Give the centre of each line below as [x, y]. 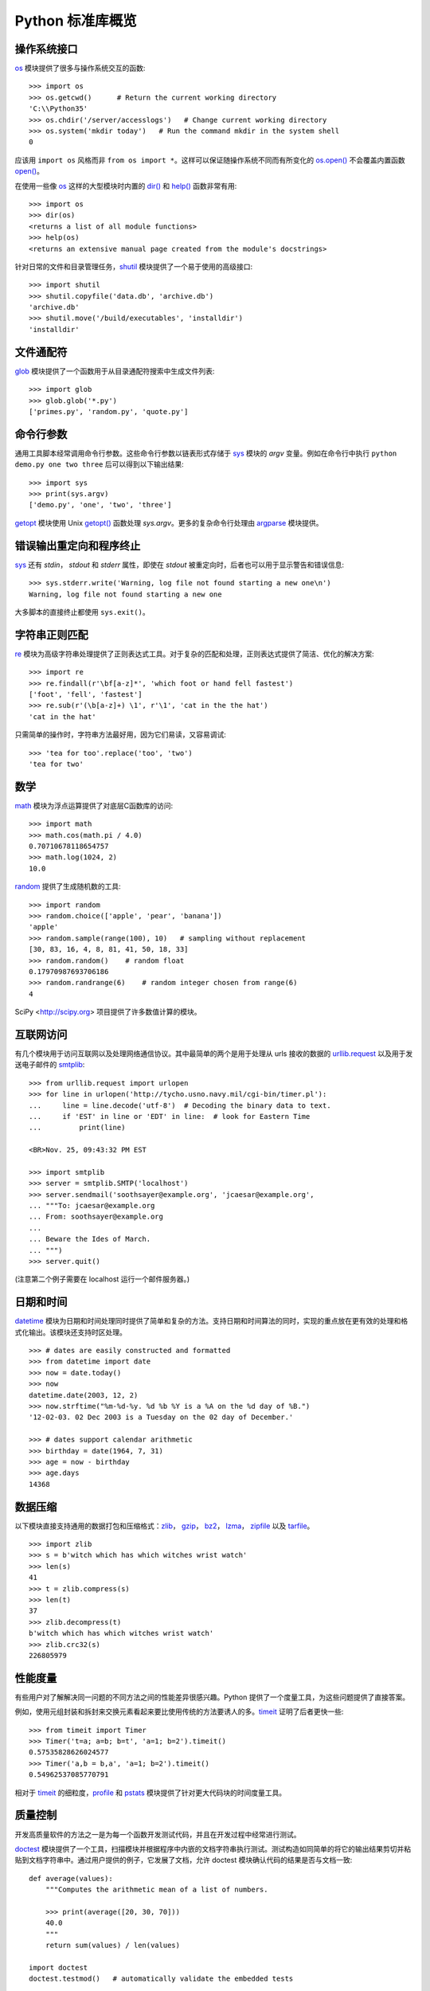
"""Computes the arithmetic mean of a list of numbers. [156, 1890]
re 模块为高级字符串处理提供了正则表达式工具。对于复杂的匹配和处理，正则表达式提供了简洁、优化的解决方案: [194, 654]
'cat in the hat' [63, 716]
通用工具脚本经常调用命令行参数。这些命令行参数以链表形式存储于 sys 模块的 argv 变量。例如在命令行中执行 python [206, 453]
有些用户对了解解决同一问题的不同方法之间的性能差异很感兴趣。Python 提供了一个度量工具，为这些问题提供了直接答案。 [212, 1697]
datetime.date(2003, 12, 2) [84, 1395]
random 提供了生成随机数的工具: [68, 886]
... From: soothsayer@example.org [96, 1217]
